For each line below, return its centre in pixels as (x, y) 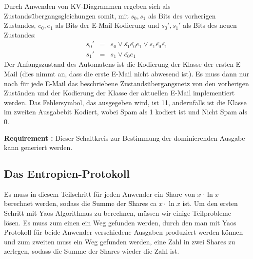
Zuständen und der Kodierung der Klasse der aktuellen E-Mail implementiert (119, 93)
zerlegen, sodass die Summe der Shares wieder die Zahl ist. (92, 251)
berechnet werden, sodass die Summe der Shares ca (80, 203)
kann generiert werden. (38, 147)
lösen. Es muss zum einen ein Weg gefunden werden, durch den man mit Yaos (120, 222)
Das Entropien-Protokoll (67, 174)
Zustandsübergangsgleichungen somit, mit (66, 15)
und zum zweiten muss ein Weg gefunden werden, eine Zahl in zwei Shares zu (120, 241)
